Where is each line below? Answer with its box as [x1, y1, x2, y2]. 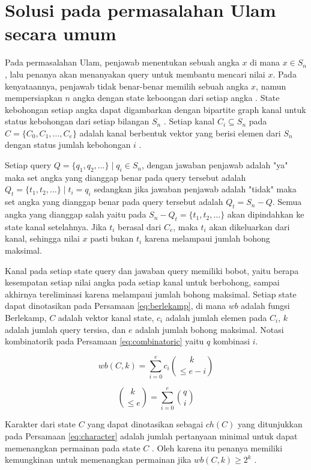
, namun [256, 79, 286, 92]
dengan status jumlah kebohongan [5, 138, 131, 151]
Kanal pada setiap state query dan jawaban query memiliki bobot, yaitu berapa [5, 264, 299, 276]
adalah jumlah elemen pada [165, 311, 267, 323]
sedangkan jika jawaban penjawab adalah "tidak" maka [94, 183, 297, 195]
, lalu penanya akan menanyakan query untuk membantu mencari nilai [5, 67, 265, 80]
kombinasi [213, 335, 250, 347]
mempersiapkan [5, 91, 62, 104]
